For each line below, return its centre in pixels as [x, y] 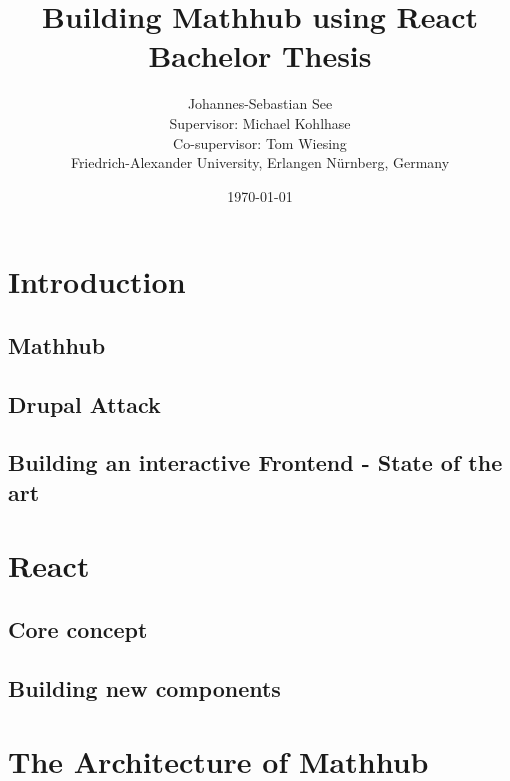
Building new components [144, 687]
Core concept [78, 628]
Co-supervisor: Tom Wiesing [260, 142]
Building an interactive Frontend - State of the [255, 462]
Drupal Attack [84, 403]
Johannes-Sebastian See [260, 103]
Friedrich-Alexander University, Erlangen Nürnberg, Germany [260, 162]
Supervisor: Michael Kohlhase [260, 122]
